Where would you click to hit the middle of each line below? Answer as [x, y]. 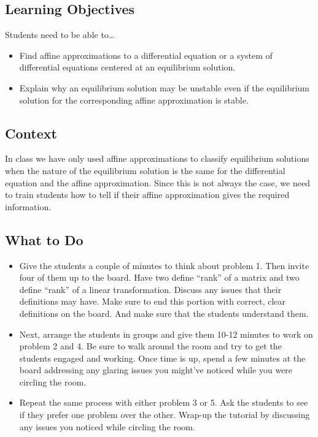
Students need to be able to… [60, 35]
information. [28, 206]
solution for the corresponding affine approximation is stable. [134, 100]
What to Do [44, 239]
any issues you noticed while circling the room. [107, 426]
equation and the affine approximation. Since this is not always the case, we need [157, 182]
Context [31, 133]
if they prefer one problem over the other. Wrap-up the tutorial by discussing [165, 415]
